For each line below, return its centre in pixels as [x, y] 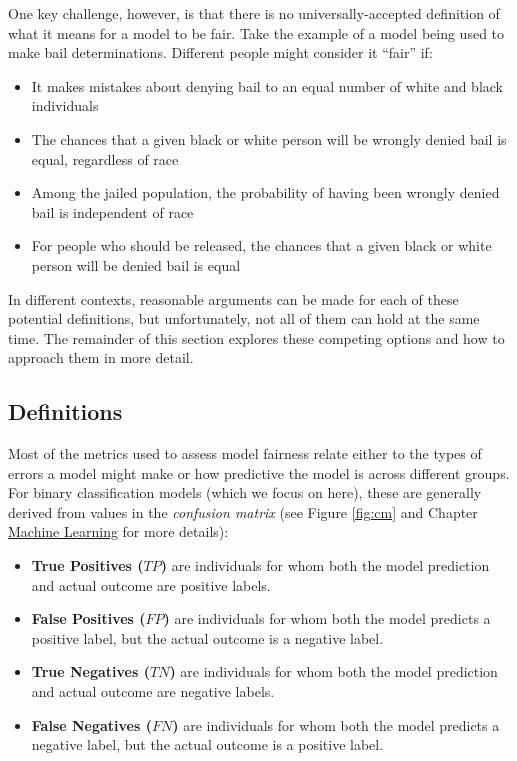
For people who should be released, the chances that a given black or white [261, 245]
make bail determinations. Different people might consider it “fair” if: [220, 52]
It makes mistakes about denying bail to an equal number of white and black [267, 85]
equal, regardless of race [105, 158]
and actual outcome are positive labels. [151, 584]
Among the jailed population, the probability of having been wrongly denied [265, 192]
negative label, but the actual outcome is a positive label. [207, 744]
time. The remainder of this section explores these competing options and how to [256, 337]
